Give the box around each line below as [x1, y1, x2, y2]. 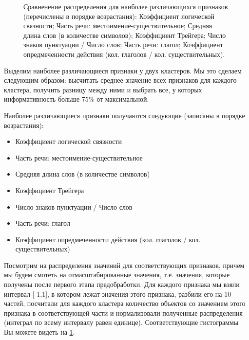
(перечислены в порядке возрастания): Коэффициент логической [23, 11, 214, 21]
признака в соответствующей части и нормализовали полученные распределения [4, 307, 243, 318]
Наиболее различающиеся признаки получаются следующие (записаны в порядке [4, 110, 245, 120]
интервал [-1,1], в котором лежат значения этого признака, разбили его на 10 [4, 288, 231, 299]
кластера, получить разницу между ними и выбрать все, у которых [4, 84, 202, 94]
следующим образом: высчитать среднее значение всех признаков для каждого [4, 75, 237, 85]
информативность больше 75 [4, 94, 89, 104]
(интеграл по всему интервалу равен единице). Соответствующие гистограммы [4, 317, 239, 327]
